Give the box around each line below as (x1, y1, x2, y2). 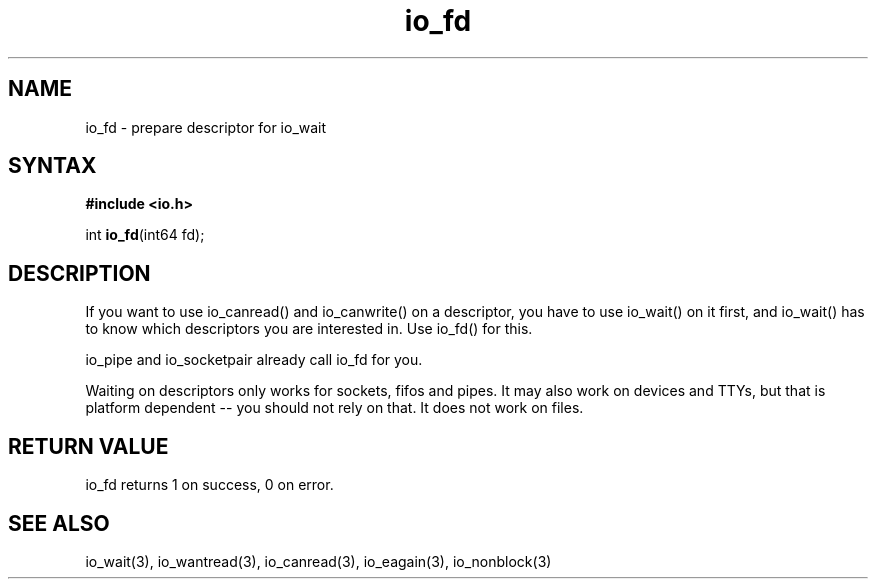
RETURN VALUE (8, 433, 169, 459)
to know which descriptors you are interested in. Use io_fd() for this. (85, 320, 533, 338)
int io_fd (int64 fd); (85, 226, 205, 244)
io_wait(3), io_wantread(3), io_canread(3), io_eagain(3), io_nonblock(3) (85, 552, 552, 570)
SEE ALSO (8, 510, 110, 536)
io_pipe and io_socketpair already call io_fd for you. (85, 351, 423, 369)
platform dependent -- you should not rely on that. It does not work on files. (85, 399, 584, 417)
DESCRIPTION (8, 260, 151, 286)
